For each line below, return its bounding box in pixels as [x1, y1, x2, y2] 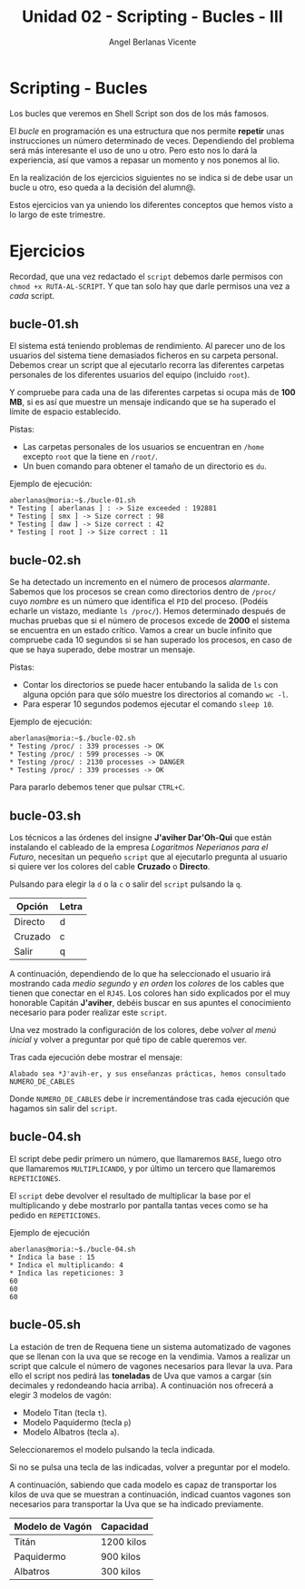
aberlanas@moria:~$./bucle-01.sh [9, 496, 136, 505]
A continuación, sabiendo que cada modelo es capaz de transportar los [9, 1479, 277, 1490]
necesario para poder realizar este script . [9, 1007, 168, 1018]
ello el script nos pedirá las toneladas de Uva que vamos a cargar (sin [9, 1370, 272, 1381]
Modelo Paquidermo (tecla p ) [22, 1416, 132, 1427]
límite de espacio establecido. [9, 406, 122, 417]
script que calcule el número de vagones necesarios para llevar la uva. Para [9, 1360, 293, 1371]
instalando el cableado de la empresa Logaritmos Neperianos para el [9, 842, 269, 853]
